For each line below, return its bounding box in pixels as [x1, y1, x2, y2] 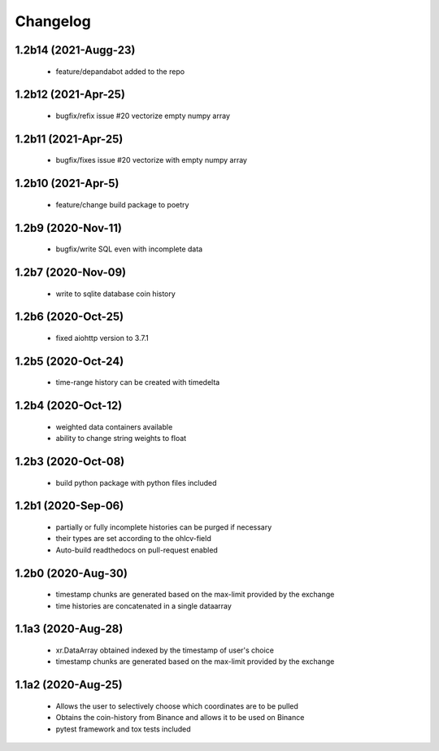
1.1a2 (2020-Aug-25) [15, 678, 124, 692]
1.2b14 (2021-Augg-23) [15, 43, 136, 57]
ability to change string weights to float [55, 434, 187, 443]
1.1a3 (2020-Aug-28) [15, 622, 124, 636]
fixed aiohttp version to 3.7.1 [55, 334, 150, 343]
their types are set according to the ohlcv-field [55, 534, 211, 544]
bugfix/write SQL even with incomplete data [55, 244, 203, 254]
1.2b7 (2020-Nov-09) [15, 265, 127, 279]
